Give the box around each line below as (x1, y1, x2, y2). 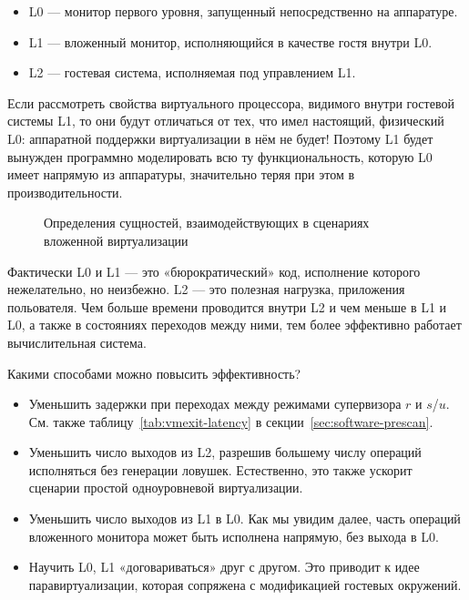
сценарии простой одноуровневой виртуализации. (28, 478, 303, 497)
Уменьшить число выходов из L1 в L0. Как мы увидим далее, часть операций (28, 509, 461, 528)
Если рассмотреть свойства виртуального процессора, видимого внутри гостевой (7, 93, 454, 112)
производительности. (7, 182, 123, 201)
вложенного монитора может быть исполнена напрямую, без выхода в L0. (28, 526, 439, 545)
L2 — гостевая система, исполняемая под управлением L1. (28, 63, 356, 82)
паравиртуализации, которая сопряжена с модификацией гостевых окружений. (28, 575, 462, 594)
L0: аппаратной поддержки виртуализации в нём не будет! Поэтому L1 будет (7, 128, 433, 147)
